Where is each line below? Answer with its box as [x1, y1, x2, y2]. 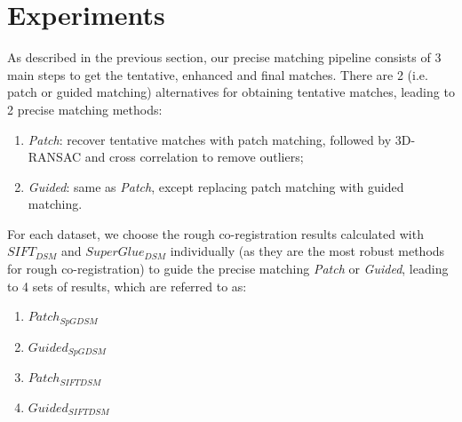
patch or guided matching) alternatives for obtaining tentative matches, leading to [7, 83, 455, 101]
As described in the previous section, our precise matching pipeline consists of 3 [7, 48, 442, 67]
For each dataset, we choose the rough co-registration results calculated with [7, 224, 424, 243]
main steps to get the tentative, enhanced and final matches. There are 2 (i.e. [7, 65, 428, 84]
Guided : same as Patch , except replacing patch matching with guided [28, 177, 404, 195]
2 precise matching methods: [7, 100, 163, 118]
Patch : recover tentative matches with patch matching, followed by [28, 130, 392, 148]
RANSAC [28, 147, 82, 166]
